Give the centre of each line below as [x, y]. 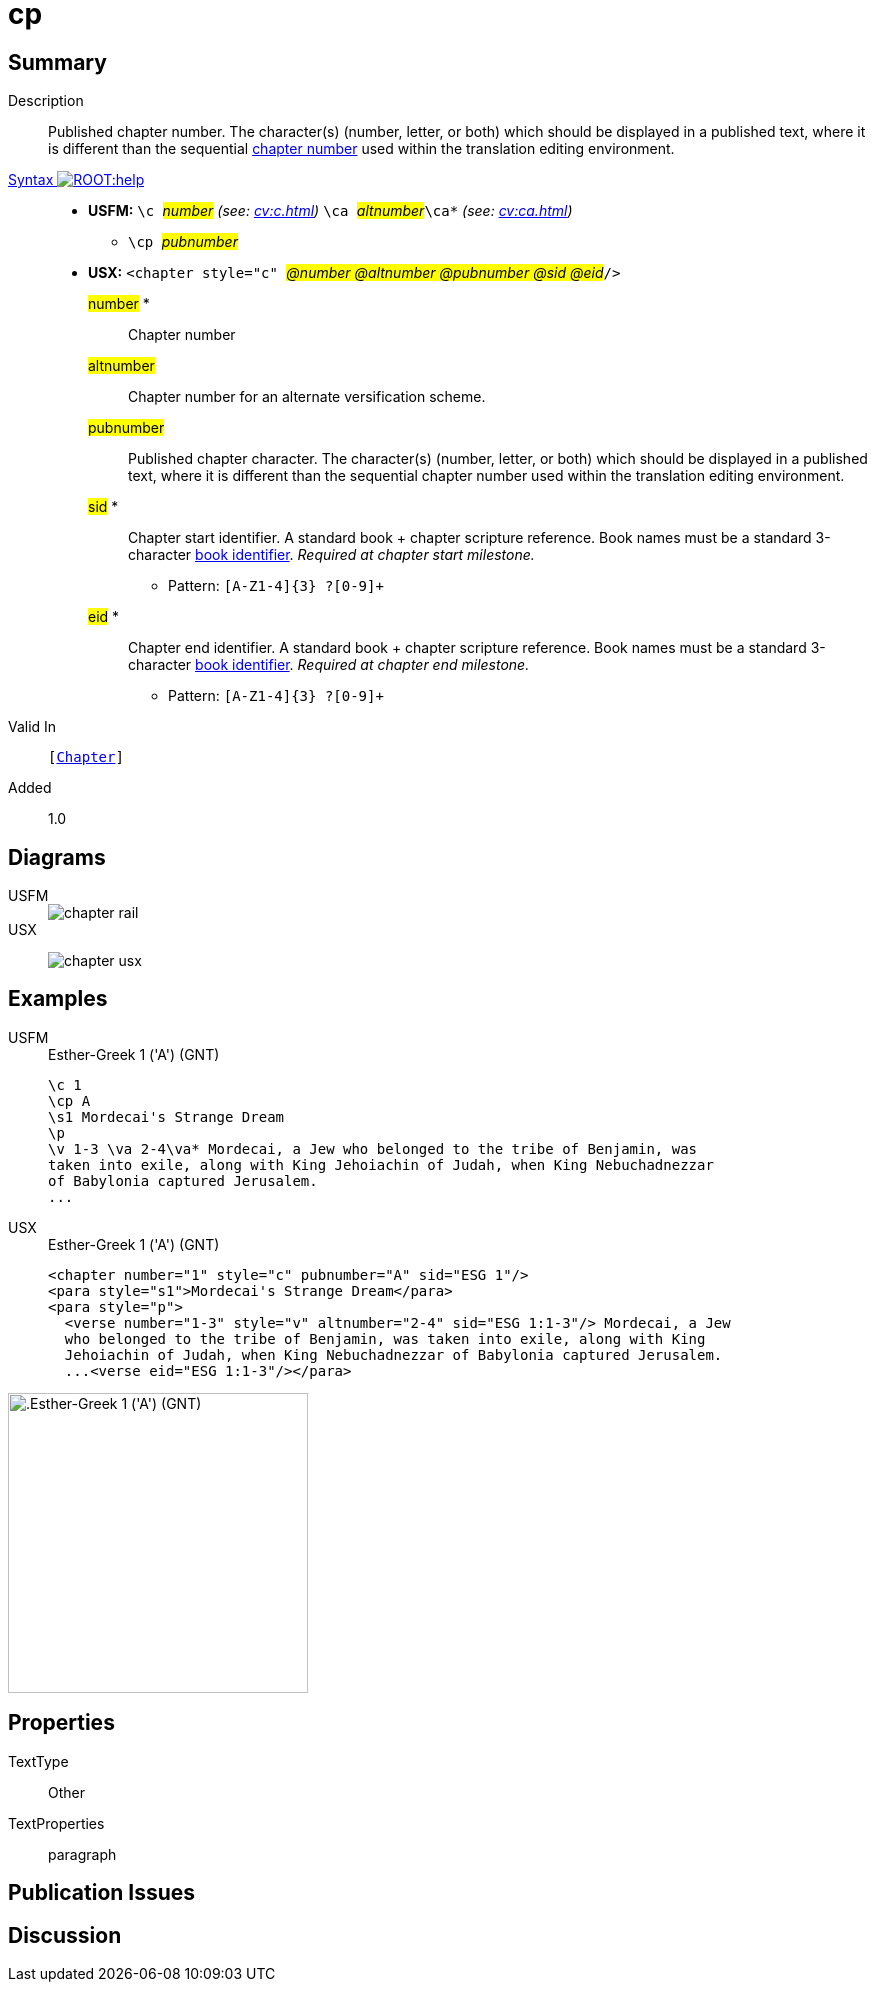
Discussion [65, 1935]
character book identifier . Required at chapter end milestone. [329, 665]
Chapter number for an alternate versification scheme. [307, 397]
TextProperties [56, 1823]
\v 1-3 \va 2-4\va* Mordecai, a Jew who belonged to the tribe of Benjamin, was [373, 1148]
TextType [38, 1761]
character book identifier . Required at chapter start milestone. [331, 555]
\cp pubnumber [183, 242]
